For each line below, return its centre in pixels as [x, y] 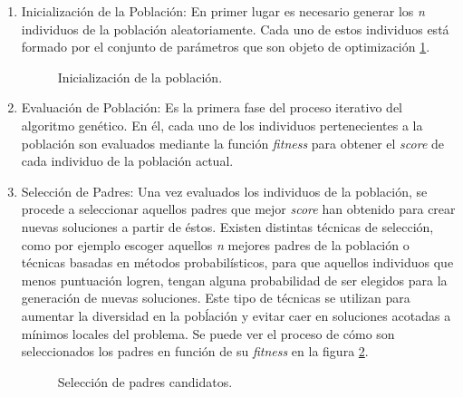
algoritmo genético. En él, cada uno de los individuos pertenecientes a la [222, 125]
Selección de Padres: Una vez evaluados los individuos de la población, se [224, 191]
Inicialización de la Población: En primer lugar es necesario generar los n [223, 11]
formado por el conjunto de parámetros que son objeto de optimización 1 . [226, 47]
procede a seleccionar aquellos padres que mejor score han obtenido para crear [238, 209]
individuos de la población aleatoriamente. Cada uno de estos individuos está [235, 29]
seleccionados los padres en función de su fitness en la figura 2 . [195, 351]
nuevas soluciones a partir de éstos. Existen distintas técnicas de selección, [227, 226]
